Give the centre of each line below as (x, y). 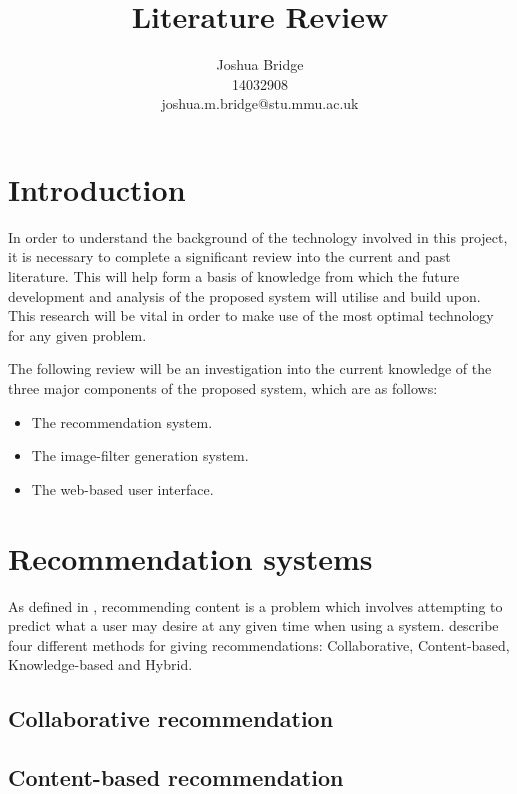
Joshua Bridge (260, 64)
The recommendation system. (122, 421)
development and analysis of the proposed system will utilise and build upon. (244, 295)
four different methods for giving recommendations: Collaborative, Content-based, (259, 644)
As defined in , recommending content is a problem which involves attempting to (255, 605)
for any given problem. (77, 334)
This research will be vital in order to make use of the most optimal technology (251, 315)
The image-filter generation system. (140, 455)
